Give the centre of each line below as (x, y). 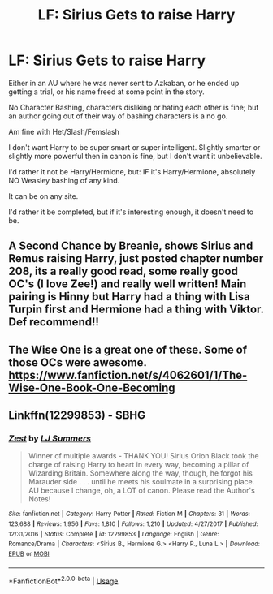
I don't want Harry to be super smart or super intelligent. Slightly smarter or (134, 147)
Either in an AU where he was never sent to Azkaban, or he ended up (124, 83)
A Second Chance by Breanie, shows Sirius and (131, 246)
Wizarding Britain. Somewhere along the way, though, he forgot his (141, 473)
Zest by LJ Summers (50, 438)
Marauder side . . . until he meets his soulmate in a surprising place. (141, 482)
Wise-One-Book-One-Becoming (92, 387)
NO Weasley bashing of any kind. (64, 180)
